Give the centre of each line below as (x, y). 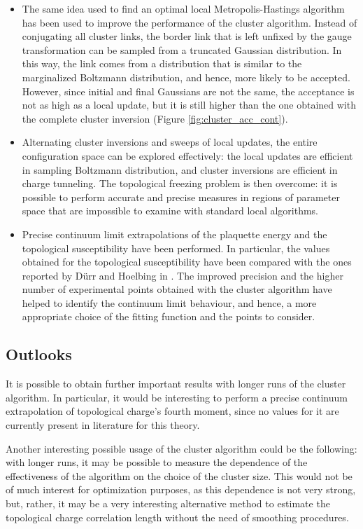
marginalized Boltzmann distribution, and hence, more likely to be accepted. (186, 77)
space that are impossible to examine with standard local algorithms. (170, 211)
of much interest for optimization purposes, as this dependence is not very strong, (181, 489)
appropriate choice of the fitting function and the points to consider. (169, 316)
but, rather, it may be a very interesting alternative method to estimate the (168, 503)
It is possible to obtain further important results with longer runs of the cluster (176, 384)
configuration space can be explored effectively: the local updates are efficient (187, 155)
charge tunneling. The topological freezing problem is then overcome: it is (180, 183)
